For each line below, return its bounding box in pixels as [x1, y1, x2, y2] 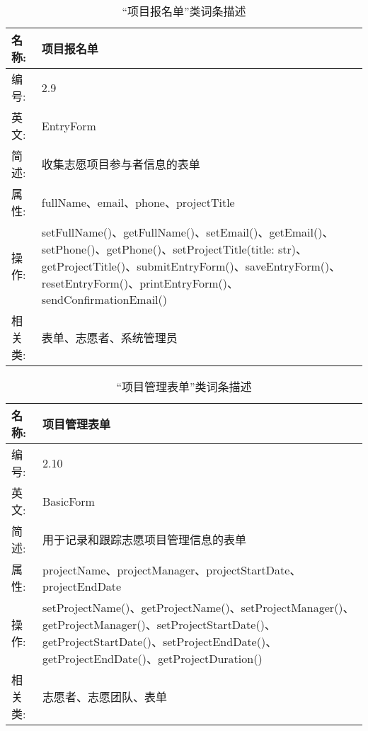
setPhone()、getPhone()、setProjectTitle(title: [41, 241, 275, 257]
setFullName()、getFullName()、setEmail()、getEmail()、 [41, 224, 334, 240]
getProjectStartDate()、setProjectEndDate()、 [42, 633, 277, 650]
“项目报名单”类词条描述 [122, 3, 246, 19]
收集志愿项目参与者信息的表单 [41, 156, 200, 172]
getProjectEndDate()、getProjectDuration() [42, 650, 263, 667]
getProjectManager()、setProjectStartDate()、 [42, 616, 276, 633]
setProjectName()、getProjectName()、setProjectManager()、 [42, 599, 355, 616]
